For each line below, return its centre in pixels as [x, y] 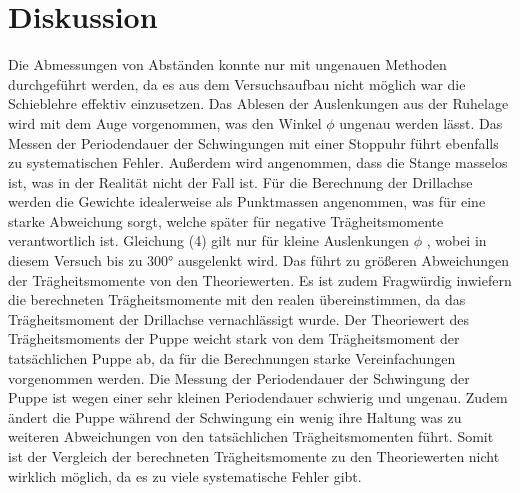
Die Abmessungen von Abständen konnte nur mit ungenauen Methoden [227, 64]
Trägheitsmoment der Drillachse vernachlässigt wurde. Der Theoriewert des [239, 318]
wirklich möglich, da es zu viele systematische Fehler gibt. [185, 475]
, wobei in [456, 240]
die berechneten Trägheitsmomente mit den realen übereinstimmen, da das [237, 299]
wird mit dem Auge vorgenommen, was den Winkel [165, 122]
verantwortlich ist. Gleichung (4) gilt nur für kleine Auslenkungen [209, 240]
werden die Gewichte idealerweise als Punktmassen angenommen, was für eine [247, 201]
